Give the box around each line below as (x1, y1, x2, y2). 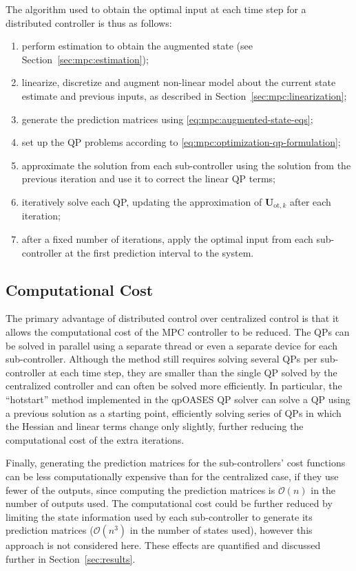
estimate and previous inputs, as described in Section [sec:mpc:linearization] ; (21, 88, 347, 103)
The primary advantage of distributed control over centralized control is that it (6, 311, 339, 325)
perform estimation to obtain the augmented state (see (21, 39, 253, 53)
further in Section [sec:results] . (6, 551, 136, 565)
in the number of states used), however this (129, 523, 313, 537)
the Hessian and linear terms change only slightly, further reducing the (6, 419, 304, 433)
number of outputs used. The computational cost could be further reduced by (6, 496, 333, 510)
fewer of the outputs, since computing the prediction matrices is (6, 482, 275, 497)
